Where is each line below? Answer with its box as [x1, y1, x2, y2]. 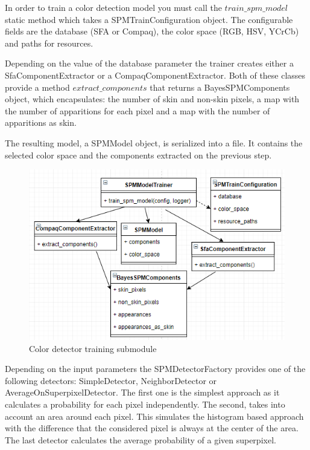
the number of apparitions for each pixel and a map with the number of [5, 104, 270, 117]
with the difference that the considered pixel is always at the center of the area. [5, 422, 299, 434]
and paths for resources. [5, 36, 93, 49]
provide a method [5, 80, 70, 93]
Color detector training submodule [29, 342, 157, 354]
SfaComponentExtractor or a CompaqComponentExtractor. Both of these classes [5, 68, 306, 81]
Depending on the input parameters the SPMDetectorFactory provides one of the [5, 362, 306, 375]
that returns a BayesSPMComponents [150, 80, 290, 93]
